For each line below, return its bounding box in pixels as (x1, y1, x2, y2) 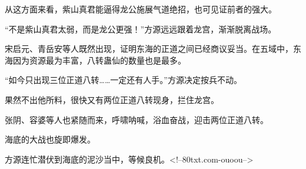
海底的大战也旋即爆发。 (5, 133, 95, 145)
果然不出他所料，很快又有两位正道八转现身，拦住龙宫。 (5, 93, 219, 105)
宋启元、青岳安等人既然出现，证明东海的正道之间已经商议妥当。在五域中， (5, 42, 293, 55)
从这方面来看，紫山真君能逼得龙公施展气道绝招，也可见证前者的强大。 (5, 3, 277, 15)
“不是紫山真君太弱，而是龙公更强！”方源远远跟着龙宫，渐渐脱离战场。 (5, 22, 277, 35)
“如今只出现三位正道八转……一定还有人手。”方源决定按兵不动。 (5, 74, 242, 86)
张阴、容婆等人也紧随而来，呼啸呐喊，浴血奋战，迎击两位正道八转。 (5, 113, 268, 125)
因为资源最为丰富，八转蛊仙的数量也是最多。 (12, 54, 186, 66)
